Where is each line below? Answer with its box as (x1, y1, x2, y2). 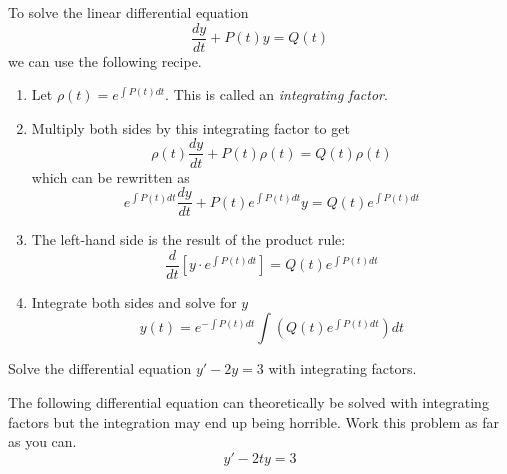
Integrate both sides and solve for (31, 291, 237, 312)
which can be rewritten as (31, 166, 190, 187)
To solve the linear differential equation (8, 2, 249, 22)
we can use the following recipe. (8, 50, 202, 71)
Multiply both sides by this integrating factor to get (31, 117, 350, 138)
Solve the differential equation (8, 358, 192, 379)
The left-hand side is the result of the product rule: (31, 229, 346, 250)
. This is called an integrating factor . (165, 84, 388, 105)
